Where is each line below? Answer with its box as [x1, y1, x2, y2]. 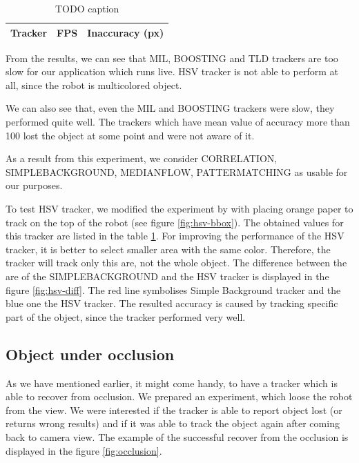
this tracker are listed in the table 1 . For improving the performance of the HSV [6, 228, 345, 243]
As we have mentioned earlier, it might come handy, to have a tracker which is [6, 375, 338, 390]
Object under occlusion [6, 343, 175, 364]
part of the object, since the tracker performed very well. [6, 309, 246, 324]
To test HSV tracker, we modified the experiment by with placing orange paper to [6, 201, 353, 216]
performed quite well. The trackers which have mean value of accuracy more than [6, 115, 350, 129]
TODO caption [55, 1, 119, 15]
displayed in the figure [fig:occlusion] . [6, 443, 162, 457]
